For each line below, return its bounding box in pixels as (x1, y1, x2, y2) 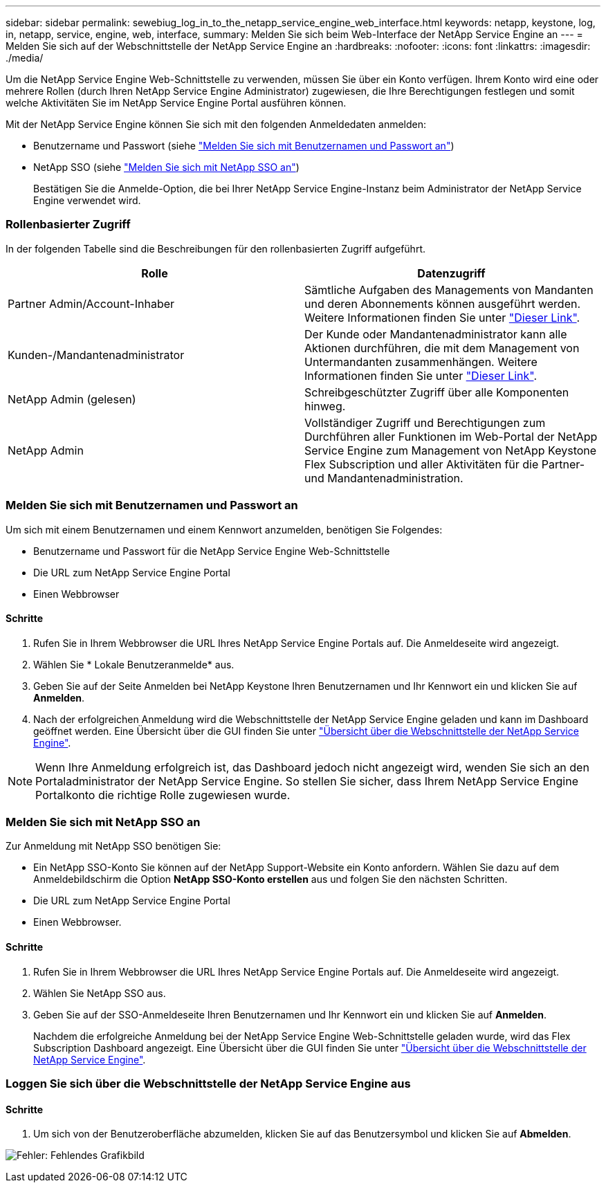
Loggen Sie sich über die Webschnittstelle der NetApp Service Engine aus (6, 1077, 411, 1091)
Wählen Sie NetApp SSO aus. (33, 987, 166, 999)
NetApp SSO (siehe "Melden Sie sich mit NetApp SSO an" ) (33, 161, 300, 173)
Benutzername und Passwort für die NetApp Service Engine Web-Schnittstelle (33, 545, 390, 557)
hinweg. (304, 399, 346, 413)
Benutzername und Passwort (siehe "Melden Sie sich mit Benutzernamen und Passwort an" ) (33, 140, 454, 152)
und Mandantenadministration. (304, 470, 463, 485)
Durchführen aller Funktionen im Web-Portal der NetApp (304, 429, 598, 444)
